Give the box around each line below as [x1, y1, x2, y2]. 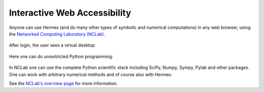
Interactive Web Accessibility [9, 7, 132, 18]
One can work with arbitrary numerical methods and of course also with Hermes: [9, 71, 172, 77]
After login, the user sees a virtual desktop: [9, 42, 96, 48]
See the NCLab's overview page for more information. [9, 80, 118, 86]
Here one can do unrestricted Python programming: [9, 53, 113, 59]
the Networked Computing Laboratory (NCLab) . [9, 31, 105, 37]
